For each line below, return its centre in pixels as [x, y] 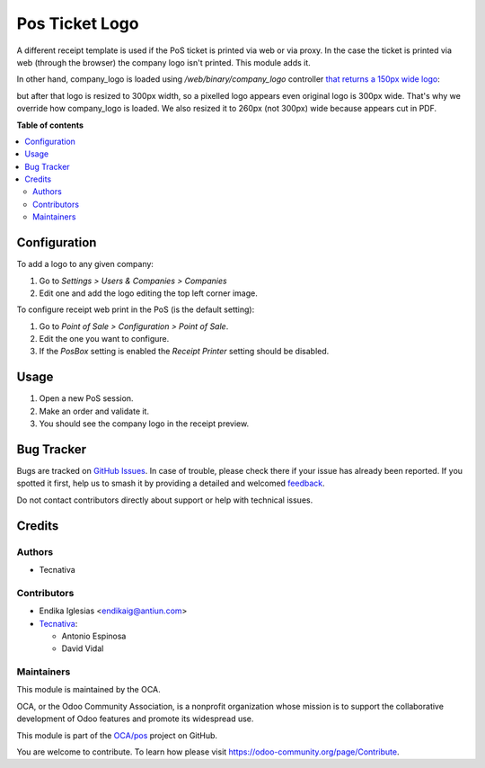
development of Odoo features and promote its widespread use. [135, 719]
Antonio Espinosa [94, 636]
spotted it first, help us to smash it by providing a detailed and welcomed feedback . [171, 483]
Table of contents [50, 125]
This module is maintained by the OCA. [88, 690]
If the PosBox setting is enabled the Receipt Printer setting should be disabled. [184, 352]
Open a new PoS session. [86, 398]
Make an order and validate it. [94, 411]
